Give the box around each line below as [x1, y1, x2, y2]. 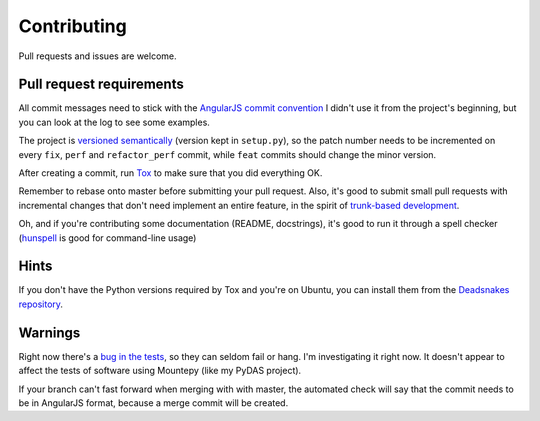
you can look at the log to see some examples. [18, 116, 210, 128]
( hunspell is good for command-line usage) [18, 231, 197, 244]
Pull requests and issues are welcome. [18, 50, 177, 62]
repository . [18, 298, 64, 310]
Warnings [18, 324, 81, 341]
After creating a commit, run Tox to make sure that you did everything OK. [18, 167, 323, 179]
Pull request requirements [18, 76, 184, 93]
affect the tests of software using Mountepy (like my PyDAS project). [18, 365, 302, 377]
